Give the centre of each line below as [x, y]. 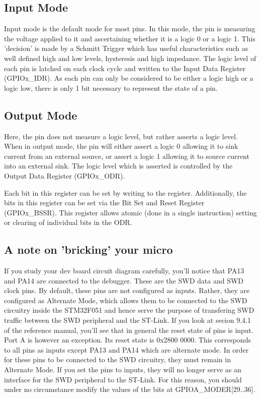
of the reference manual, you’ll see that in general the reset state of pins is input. [129, 330]
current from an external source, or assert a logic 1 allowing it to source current [127, 156]
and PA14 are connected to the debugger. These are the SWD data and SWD [124, 280]
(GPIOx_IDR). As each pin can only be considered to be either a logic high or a [129, 78]
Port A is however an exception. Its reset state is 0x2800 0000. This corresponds [127, 340]
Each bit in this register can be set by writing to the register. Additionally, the [125, 192]
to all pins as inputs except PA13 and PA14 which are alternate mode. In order [126, 349]
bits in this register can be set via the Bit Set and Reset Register [104, 203]
